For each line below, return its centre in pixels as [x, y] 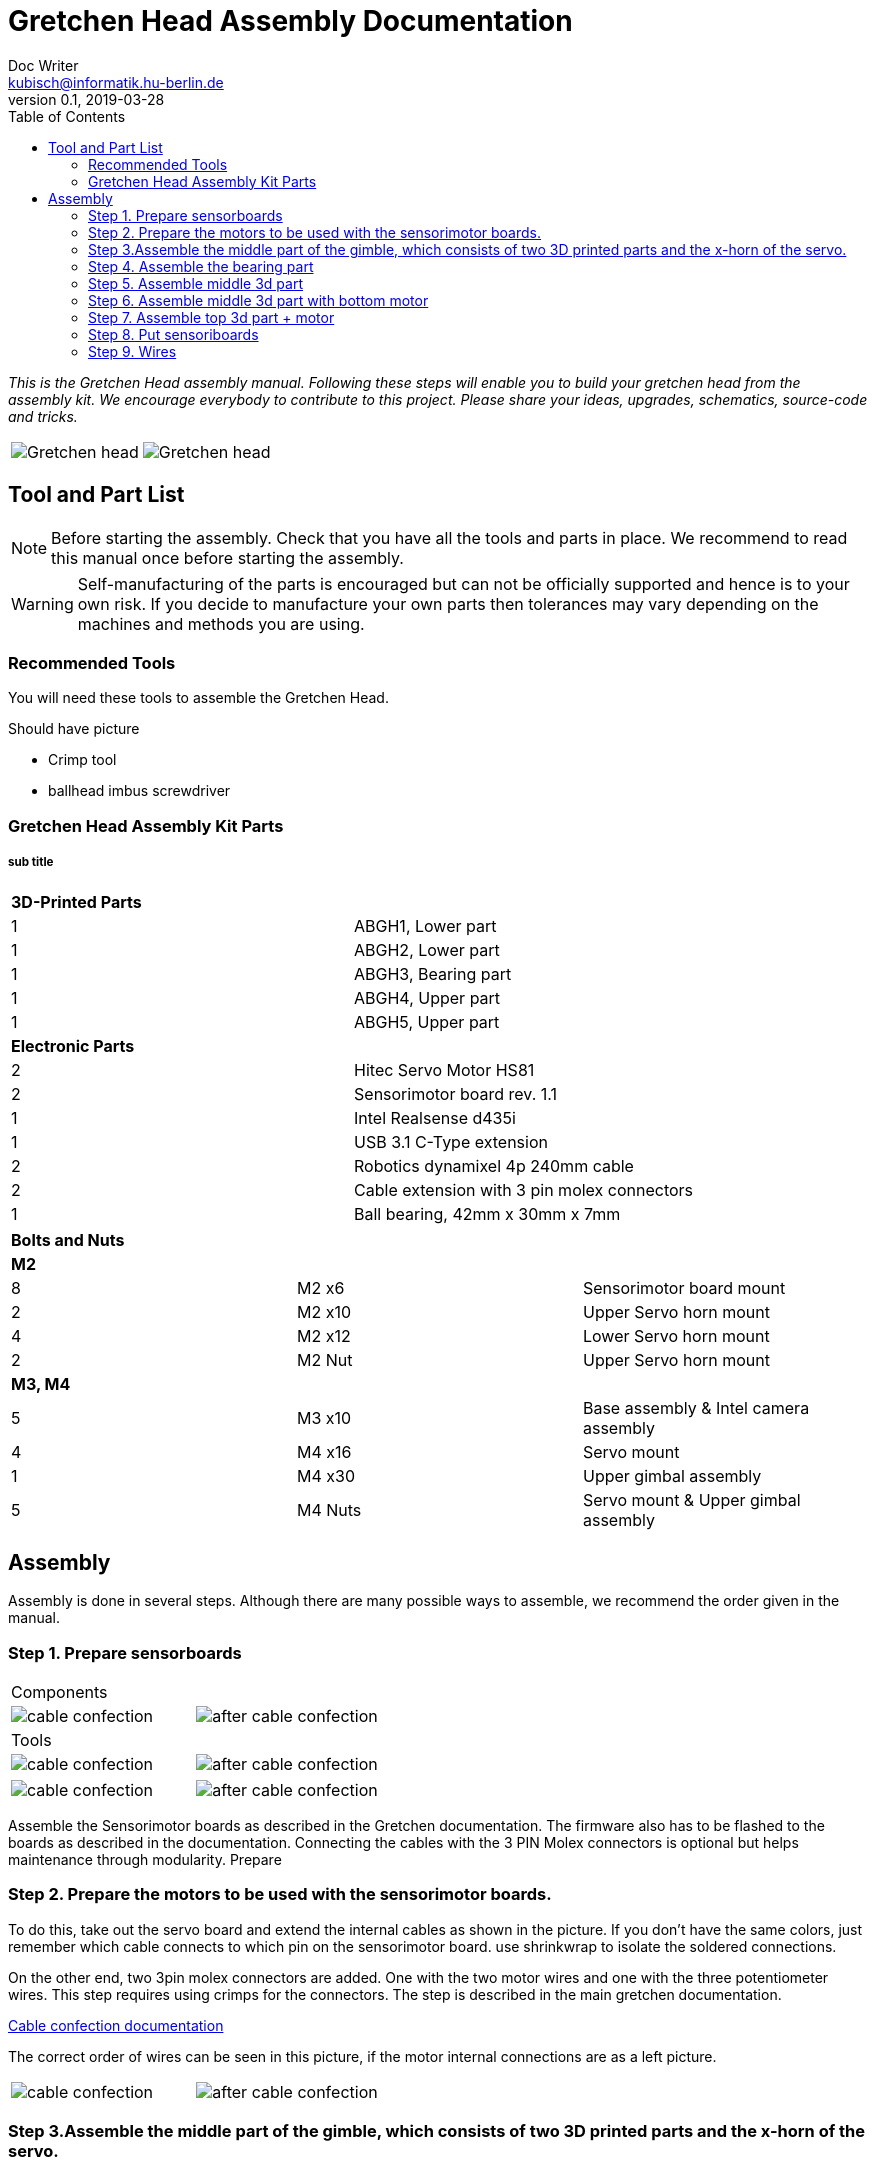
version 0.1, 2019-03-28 [86, 99]
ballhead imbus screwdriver [139, 791]
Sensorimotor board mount [684, 1287]
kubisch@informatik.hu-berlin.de [116, 82]
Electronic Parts [73, 1045]
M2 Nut [324, 1359]
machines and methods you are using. [221, 623]
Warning [42, 603]
